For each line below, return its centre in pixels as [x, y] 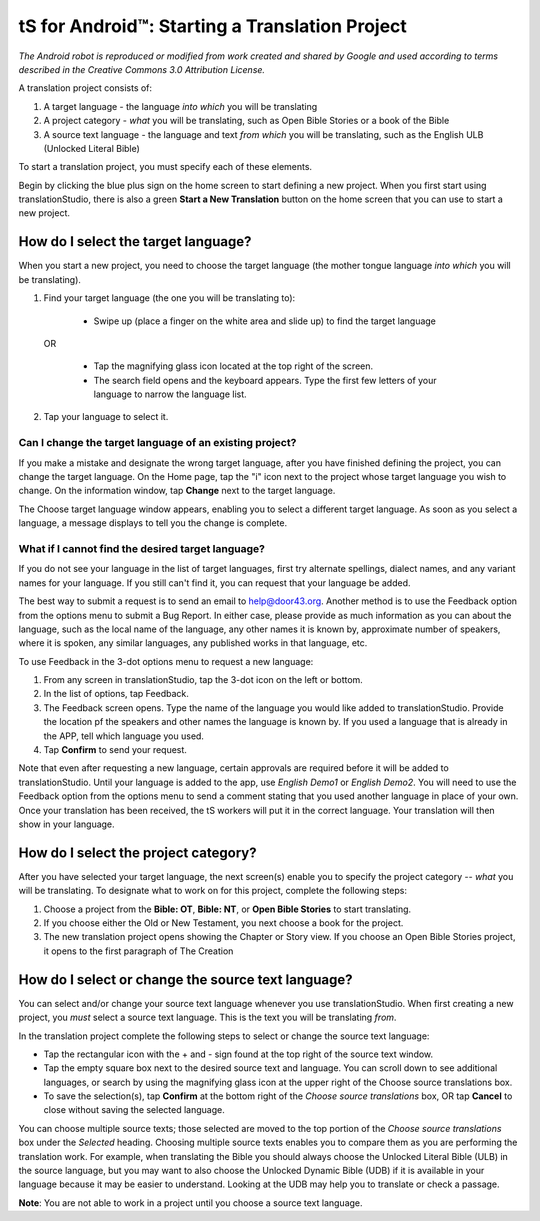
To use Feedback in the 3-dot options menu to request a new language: [166, 661]
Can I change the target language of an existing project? [157, 443]
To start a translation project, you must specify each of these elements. [165, 167]
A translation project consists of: [85, 88]
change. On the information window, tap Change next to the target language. [177, 491]
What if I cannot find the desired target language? [141, 548]
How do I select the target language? [135, 241]
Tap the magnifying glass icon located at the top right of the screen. [233, 366]
